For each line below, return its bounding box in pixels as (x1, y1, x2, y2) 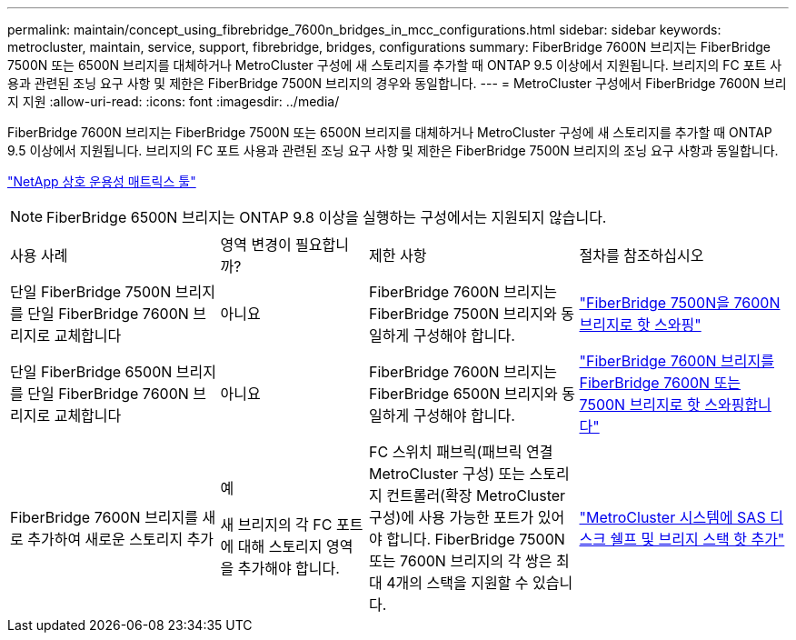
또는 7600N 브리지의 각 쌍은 (369, 552, 552, 570)
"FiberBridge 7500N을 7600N (579, 294, 781, 312)
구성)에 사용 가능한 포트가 (369, 508, 534, 526)
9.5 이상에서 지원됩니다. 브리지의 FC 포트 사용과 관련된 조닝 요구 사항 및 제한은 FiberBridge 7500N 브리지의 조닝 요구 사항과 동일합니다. (7, 143, 779, 158)
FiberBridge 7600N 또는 (579, 374, 741, 392)
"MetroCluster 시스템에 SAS (579, 508, 766, 526)
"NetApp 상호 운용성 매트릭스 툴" (7, 174, 196, 189)
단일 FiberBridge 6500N (10, 363, 173, 381)
